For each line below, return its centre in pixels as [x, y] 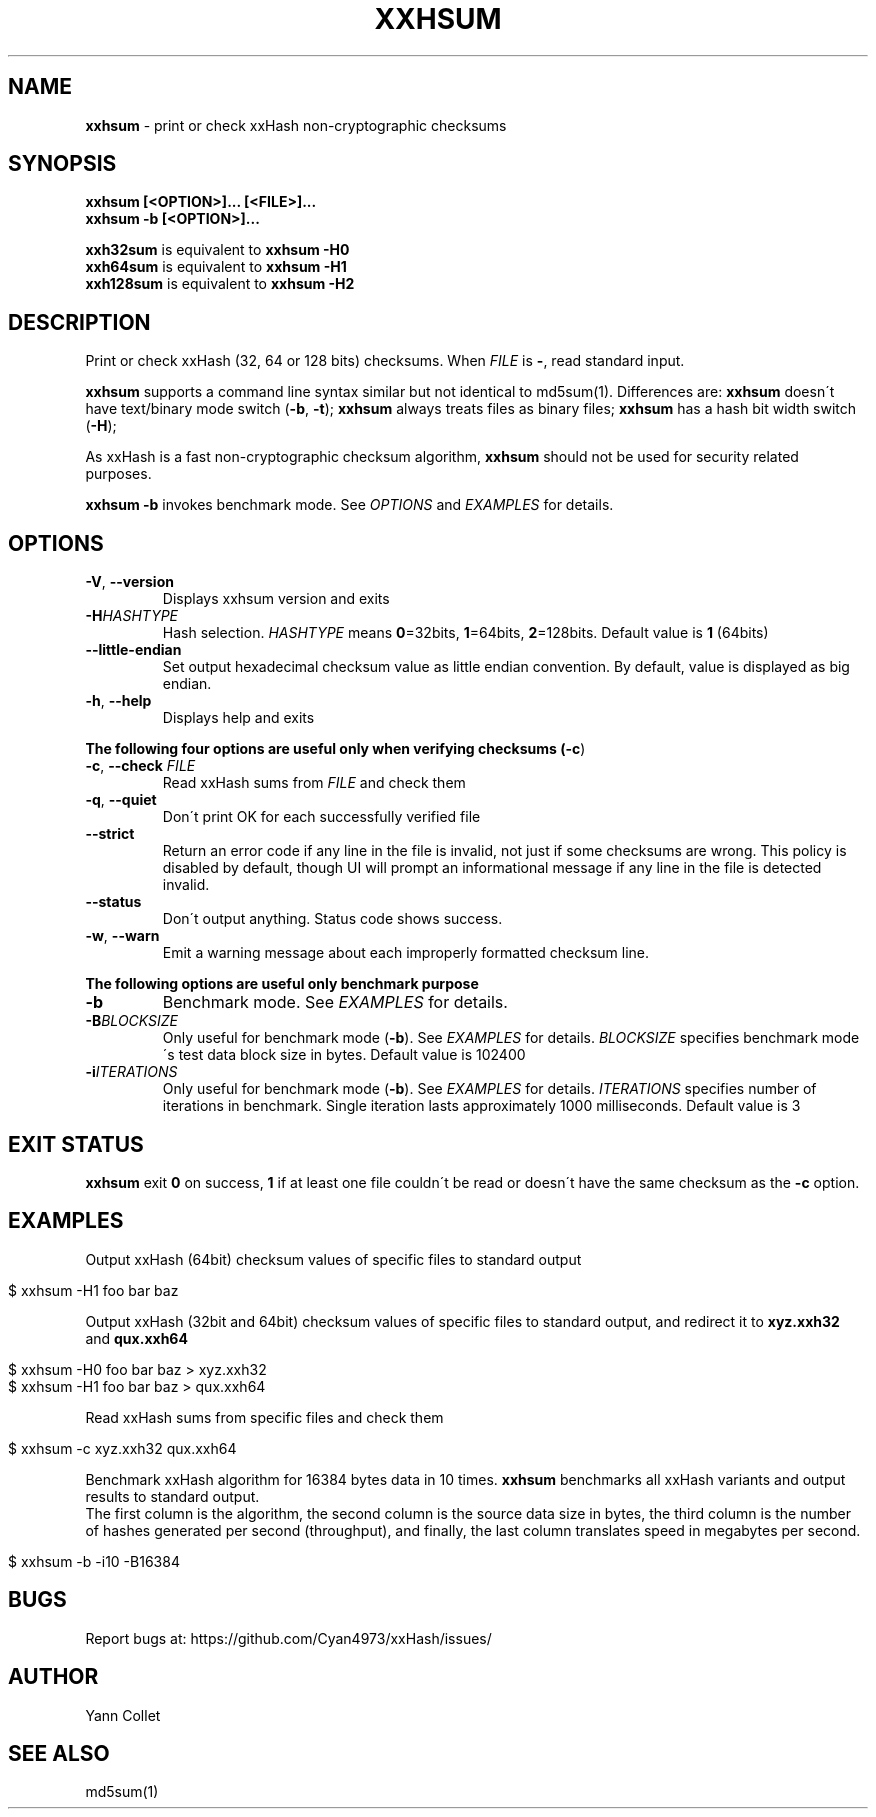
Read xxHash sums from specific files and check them [264, 1417]
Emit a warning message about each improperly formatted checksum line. [406, 953]
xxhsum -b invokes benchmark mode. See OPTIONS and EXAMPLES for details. [349, 505]
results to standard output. [172, 1496]
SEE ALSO [59, 1753]
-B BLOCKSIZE [132, 1021]
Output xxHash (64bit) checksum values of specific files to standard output [333, 1259]
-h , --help [118, 701]
